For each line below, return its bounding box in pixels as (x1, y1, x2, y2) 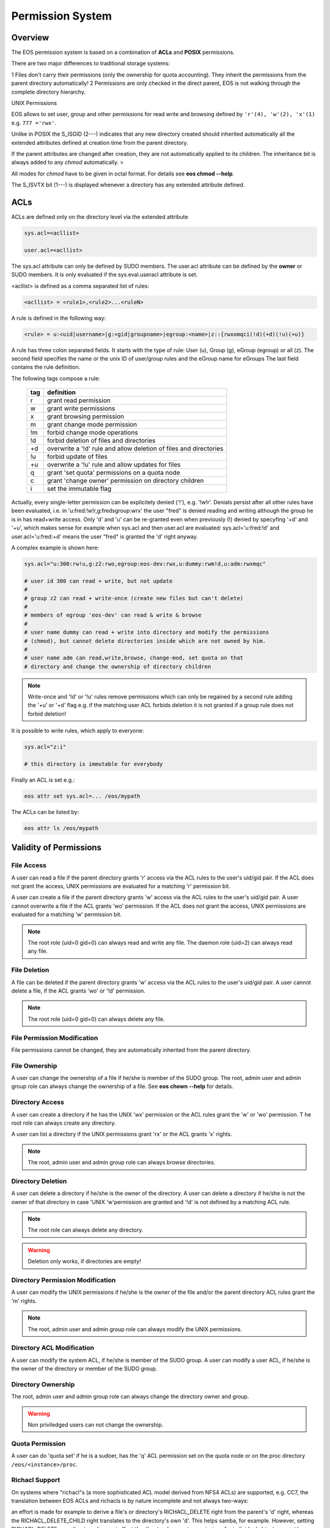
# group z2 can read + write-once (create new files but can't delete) (24, 595, 244, 601)
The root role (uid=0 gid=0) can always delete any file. (28, 1015, 165, 1023)
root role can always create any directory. (11, 1119, 116, 1126)
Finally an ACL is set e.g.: (11, 776, 75, 784)
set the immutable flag (46, 485, 112, 493)
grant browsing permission (46, 413, 125, 421)
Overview (11, 32, 50, 43)
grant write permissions (46, 404, 116, 413)
